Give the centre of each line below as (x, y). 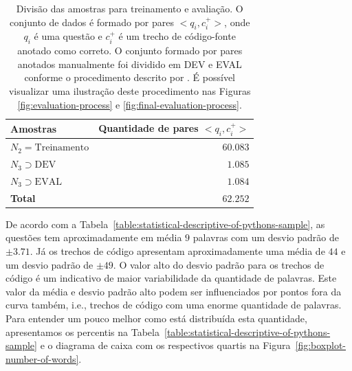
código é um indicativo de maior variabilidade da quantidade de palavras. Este (171, 278)
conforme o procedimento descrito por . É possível (130, 77)
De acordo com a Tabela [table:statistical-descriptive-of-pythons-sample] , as (165, 224)
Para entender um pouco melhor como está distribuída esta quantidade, (156, 318)
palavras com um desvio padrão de (266, 237)
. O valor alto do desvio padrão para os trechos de (219, 264)
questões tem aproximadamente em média (94, 237)
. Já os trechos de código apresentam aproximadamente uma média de (177, 251)
